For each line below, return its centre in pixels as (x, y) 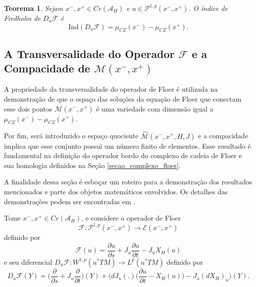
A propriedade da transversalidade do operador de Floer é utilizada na (111, 89)
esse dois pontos (28, 108)
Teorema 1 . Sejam (34, 8)
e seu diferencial (28, 261)
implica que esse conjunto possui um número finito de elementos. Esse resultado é (128, 145)
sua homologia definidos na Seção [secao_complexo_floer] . (92, 165)
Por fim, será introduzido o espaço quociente (71, 136)
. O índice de (208, 8)
